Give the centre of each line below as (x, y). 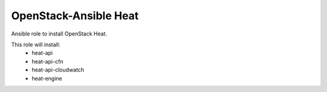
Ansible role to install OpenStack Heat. (59, 34)
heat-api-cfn (48, 61)
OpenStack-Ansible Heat (75, 16)
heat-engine (47, 78)
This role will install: (36, 44)
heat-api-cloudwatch (58, 70)
